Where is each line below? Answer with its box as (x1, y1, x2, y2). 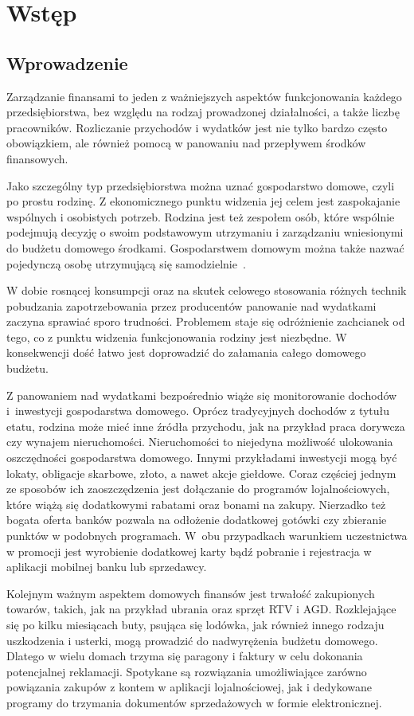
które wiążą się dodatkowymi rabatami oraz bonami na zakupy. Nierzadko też (6, 495, 386, 512)
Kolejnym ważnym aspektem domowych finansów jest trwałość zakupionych (6, 585, 375, 601)
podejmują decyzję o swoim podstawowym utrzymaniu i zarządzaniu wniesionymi (6, 224, 404, 241)
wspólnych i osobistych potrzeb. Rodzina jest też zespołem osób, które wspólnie (6, 208, 395, 225)
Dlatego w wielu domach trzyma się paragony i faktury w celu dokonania (6, 648, 363, 664)
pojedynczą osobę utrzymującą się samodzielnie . (6, 255, 246, 272)
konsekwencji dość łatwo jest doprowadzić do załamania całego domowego (6, 344, 366, 361)
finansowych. (6, 150, 68, 166)
